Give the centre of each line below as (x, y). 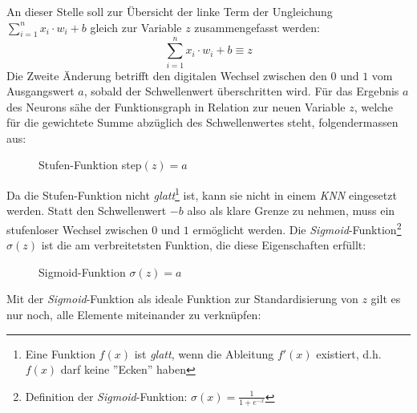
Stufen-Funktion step (90, 165)
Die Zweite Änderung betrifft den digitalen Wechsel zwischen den (167, 75)
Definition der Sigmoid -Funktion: (106, 396)
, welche (373, 106)
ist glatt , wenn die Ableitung (204, 353)
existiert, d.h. (349, 353)
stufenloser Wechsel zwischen (77, 229)
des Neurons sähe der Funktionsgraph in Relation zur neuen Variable (176, 106)
